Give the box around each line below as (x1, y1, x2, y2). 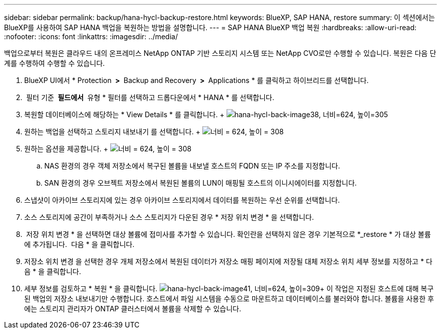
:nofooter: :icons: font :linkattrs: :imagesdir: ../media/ (4, 32, 178, 41)
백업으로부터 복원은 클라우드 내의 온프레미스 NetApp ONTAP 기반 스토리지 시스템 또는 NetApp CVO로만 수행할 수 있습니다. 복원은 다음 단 (4, 49, 436, 57)
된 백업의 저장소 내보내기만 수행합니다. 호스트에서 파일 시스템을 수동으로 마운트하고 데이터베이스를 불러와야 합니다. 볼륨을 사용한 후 (24, 294, 434, 303)
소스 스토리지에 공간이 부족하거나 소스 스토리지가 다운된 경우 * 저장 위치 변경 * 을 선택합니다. (24, 213, 314, 221)
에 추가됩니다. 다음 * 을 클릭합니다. (24, 240, 135, 248)
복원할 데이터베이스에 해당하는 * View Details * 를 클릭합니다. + (24, 110, 225, 119)
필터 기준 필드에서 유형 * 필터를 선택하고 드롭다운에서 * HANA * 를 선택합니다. (26, 93, 274, 102)
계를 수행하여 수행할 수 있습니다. (4, 59, 105, 67)
